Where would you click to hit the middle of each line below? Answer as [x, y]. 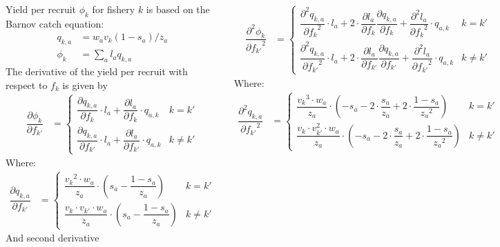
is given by [85, 85]
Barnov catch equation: [55, 23]
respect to [27, 85]
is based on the [178, 9]
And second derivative [52, 238]
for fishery [114, 9]
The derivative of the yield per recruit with [97, 71]
